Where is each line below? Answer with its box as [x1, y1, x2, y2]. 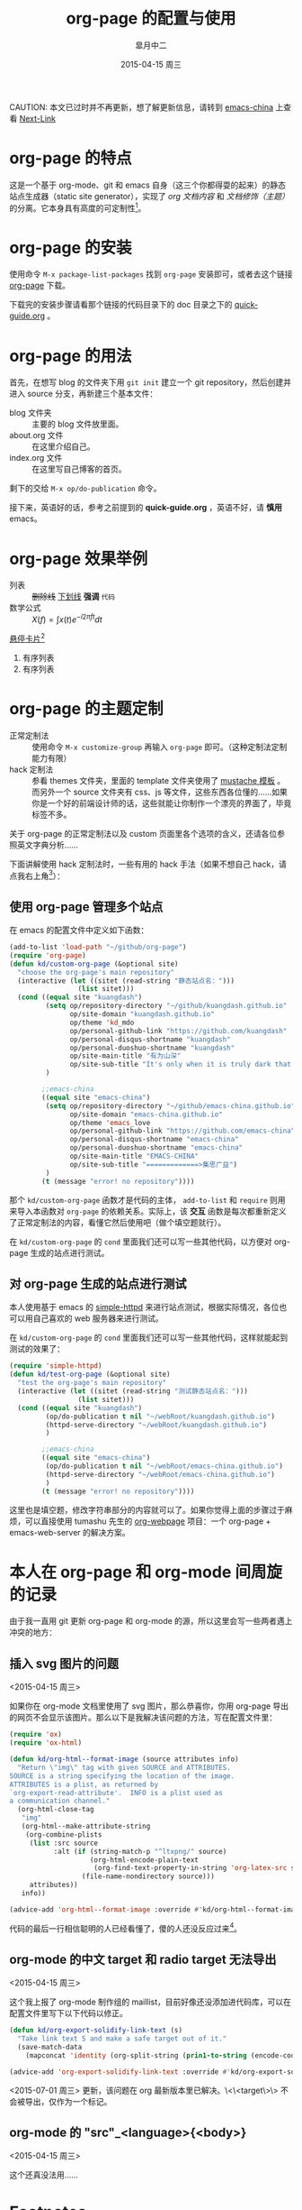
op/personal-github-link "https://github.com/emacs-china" [69, 1126, 296, 1136]
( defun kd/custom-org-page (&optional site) [9, 959, 179, 968]
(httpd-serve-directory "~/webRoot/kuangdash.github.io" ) [45, 1420, 268, 1429]
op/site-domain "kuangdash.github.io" [69, 1010, 216, 1019]
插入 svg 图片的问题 [9, 1655, 120, 1671]
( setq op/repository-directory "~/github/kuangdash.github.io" [45, 1002, 288, 1011]
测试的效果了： [9, 1343, 65, 1354]
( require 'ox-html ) [9, 1738, 83, 1747]
